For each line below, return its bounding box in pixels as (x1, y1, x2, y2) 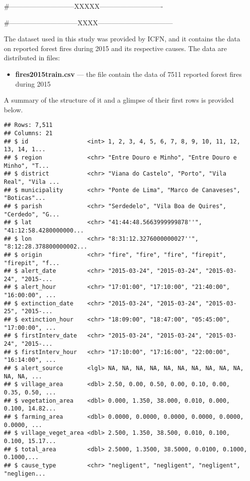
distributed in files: (4, 53, 60, 63)
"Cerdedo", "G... (4, 211, 60, 218)
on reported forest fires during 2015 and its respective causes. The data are (4, 43, 227, 53)
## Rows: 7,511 (4, 122, 53, 129)
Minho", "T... (4, 162, 50, 169)
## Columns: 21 (4, 130, 53, 137)
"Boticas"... (4, 195, 46, 202)
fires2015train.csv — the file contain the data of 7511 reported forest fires (15, 69, 242, 79)
